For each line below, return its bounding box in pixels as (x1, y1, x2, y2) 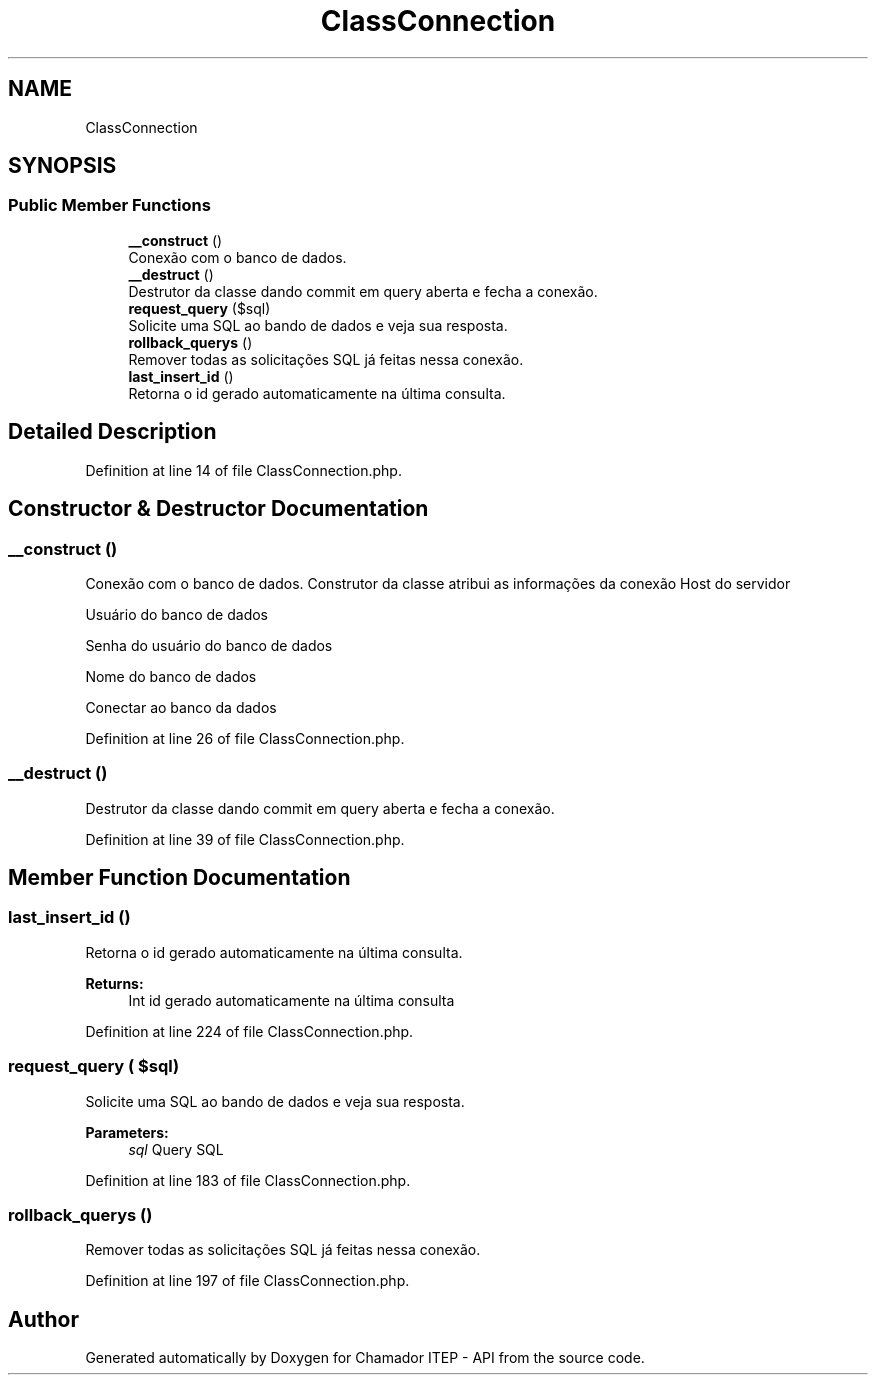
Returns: (85, 974, 144, 992)
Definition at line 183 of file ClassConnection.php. (85, 1171, 411, 1189)
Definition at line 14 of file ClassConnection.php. (85, 461, 402, 479)
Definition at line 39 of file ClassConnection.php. (85, 830, 405, 848)
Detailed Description (8, 419, 217, 445)
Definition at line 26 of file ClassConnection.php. (85, 729, 405, 747)
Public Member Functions (8, 195, 211, 216)
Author (8, 1306, 79, 1332)
